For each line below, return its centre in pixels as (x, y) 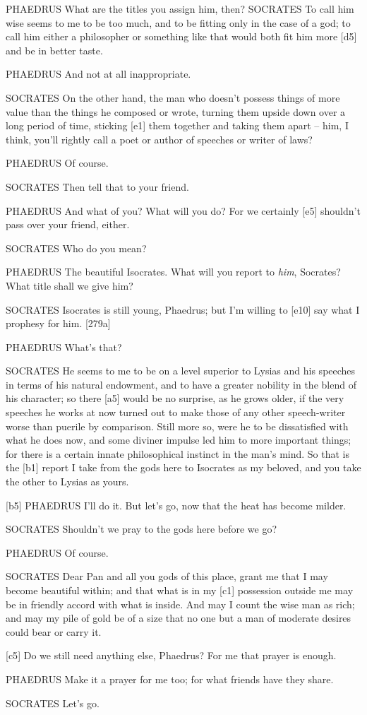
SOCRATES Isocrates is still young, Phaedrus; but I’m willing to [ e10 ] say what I (183, 309)
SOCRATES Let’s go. (53, 703)
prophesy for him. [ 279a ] (58, 323)
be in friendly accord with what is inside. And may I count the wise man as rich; (180, 604)
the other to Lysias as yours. (67, 481)
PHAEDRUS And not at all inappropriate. (98, 74)
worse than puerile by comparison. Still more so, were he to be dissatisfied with (177, 426)
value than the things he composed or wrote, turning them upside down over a (176, 111)
